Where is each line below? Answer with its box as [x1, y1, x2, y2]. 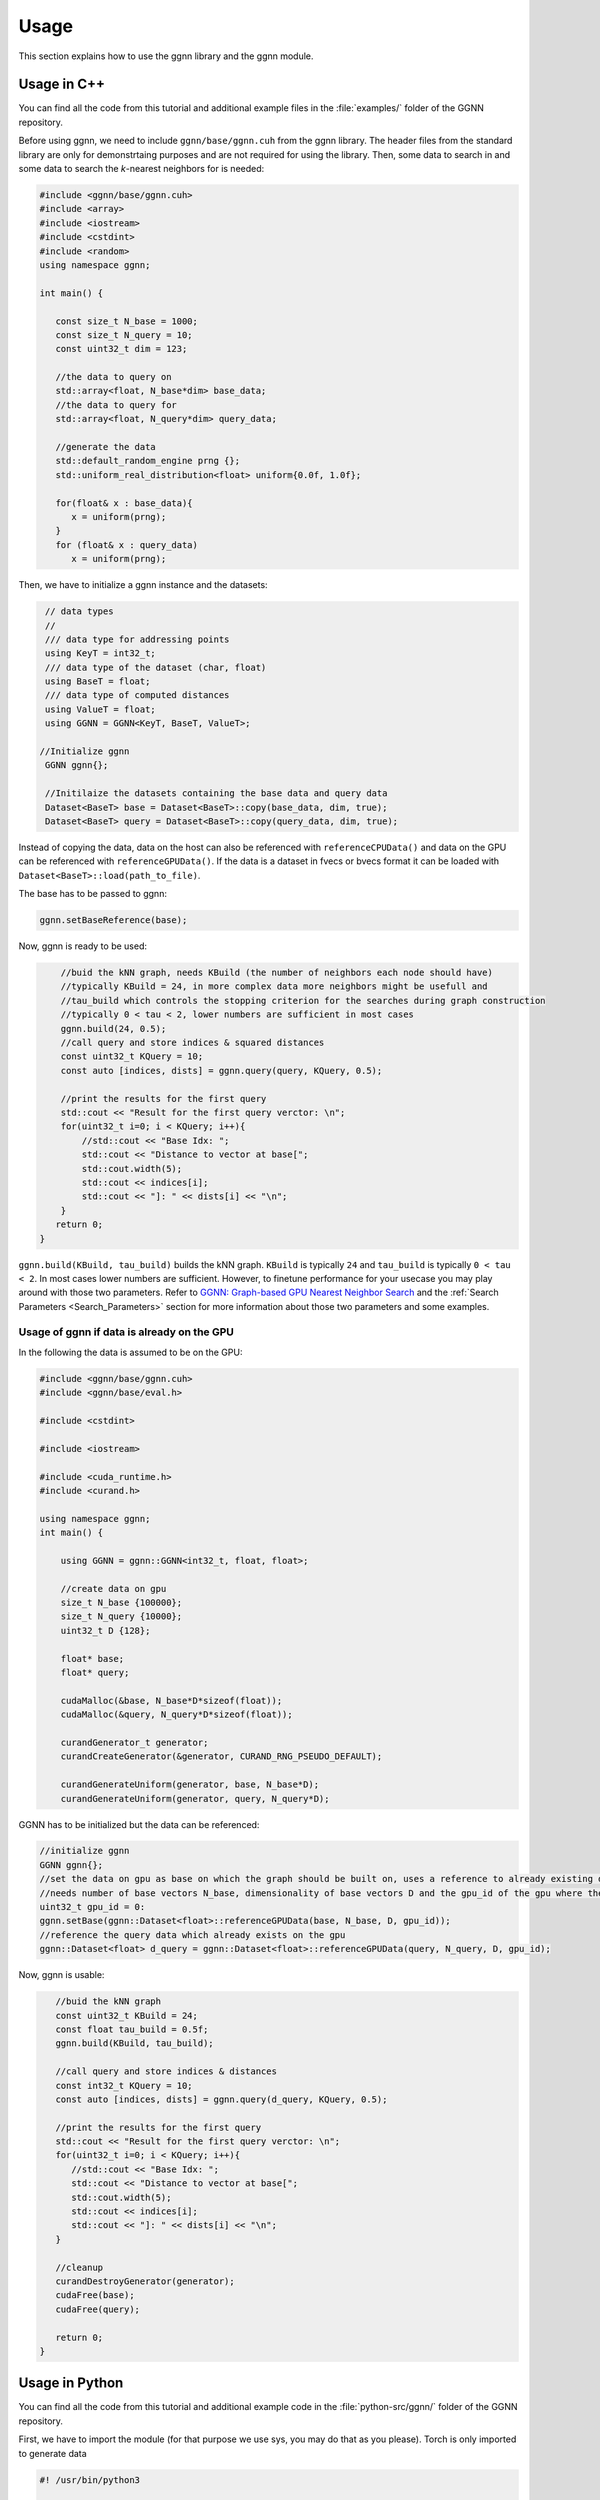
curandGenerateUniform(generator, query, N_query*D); [60, 1793, 330, 1804]
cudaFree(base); [55, 2290, 135, 2301]
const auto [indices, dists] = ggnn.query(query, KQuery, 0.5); [60, 1065, 383, 1076]
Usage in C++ [18, 76, 105, 93]
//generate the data [55, 441, 157, 453]
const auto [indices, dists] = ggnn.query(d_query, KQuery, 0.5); [55, 2093, 388, 2105]
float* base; [60, 1653, 125, 1664]
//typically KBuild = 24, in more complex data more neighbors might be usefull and [60, 981, 489, 992]
